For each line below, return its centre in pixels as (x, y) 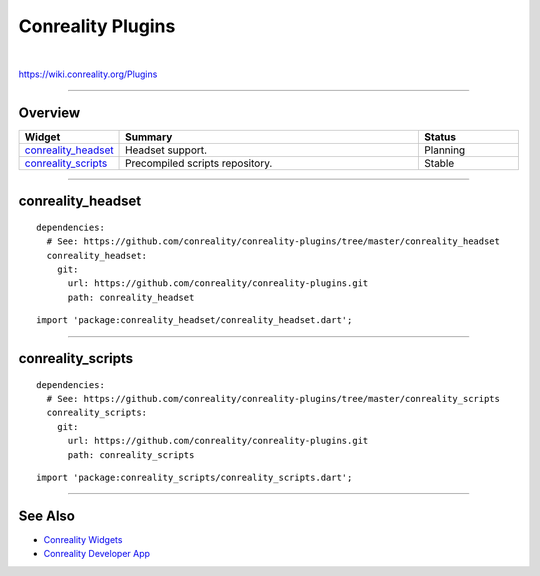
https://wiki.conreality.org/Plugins (88, 74)
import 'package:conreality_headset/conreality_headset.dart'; (194, 320)
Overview (49, 112)
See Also (46, 515)
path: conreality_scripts (131, 454)
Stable (439, 163)
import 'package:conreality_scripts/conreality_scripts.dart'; (194, 477)
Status (440, 137)
